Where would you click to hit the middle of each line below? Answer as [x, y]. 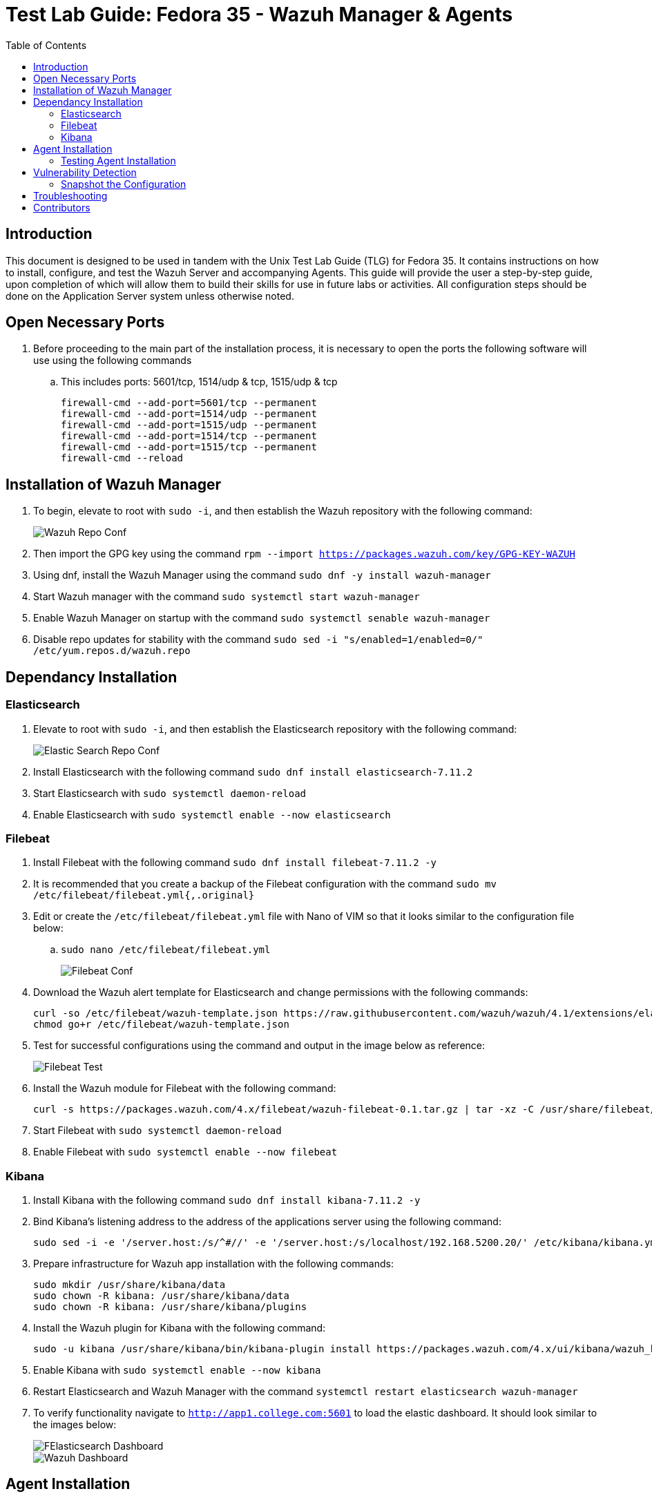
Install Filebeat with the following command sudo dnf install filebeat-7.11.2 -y [235, 863]
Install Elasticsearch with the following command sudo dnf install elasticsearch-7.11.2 [253, 771]
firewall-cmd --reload [122, 458]
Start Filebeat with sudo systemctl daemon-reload [157, 1131]
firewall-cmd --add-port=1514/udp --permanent [189, 414]
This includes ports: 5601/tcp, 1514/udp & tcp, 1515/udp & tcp [199, 382]
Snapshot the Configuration [124, 184]
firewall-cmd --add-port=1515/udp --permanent [189, 425]
